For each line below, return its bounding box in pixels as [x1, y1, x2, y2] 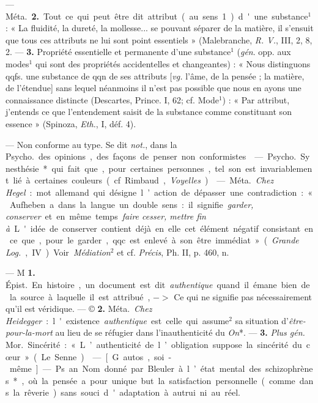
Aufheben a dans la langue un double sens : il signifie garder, [9, 198, 254, 210]
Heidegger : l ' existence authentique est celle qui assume [6, 314, 229, 327]
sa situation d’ [235, 314, 289, 327]
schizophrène [265, 362, 313, 375]
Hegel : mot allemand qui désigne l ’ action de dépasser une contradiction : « [6, 185, 312, 198]
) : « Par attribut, [222, 93, 290, 106]
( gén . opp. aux [237, 45, 291, 58]
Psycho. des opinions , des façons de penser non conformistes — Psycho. [6, 150, 297, 163]
